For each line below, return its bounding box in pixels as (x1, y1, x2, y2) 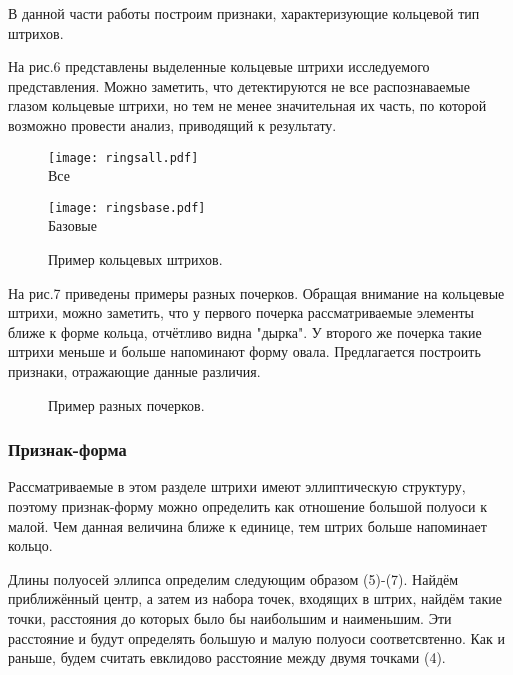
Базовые (48, 215, 97, 236)
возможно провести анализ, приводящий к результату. (8, 114, 337, 135)
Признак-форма (8, 437, 127, 462)
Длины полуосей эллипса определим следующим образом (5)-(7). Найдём (8, 568, 459, 589)
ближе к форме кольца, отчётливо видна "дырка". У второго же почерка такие (8, 321, 482, 342)
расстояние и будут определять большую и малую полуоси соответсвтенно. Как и (8, 627, 505, 648)
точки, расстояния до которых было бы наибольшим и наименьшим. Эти (8, 608, 452, 628)
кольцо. (8, 535, 53, 556)
